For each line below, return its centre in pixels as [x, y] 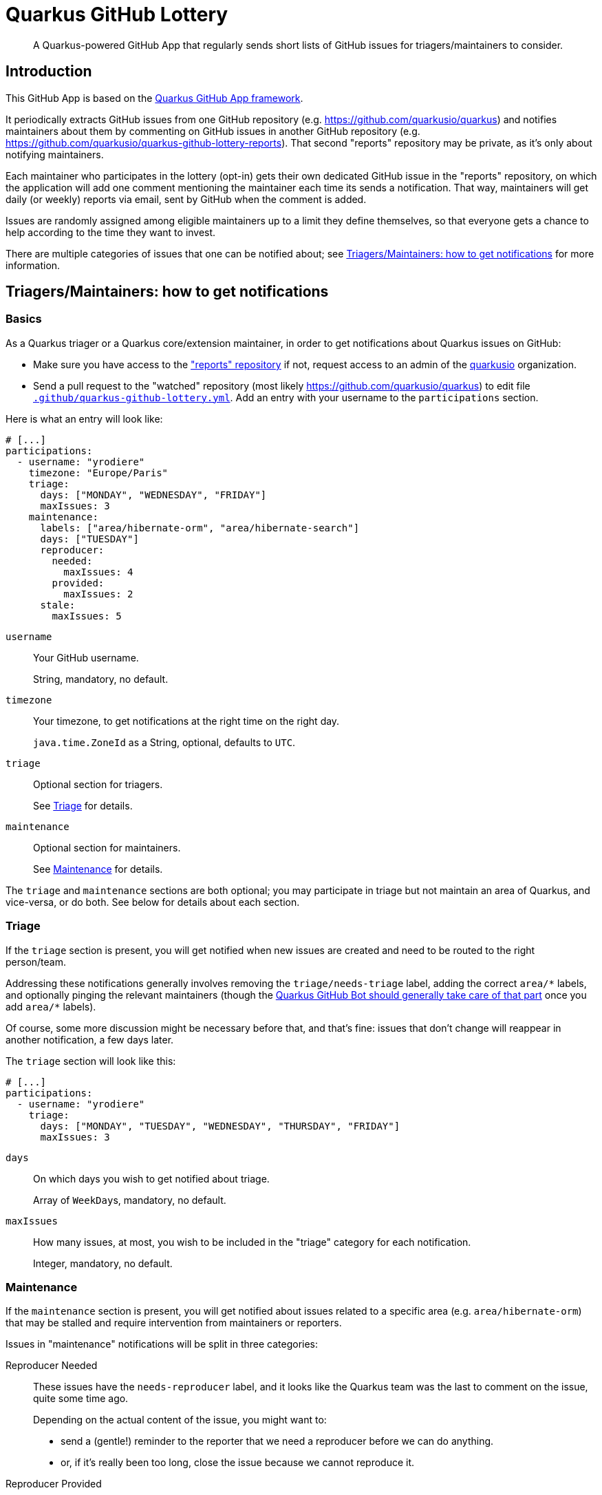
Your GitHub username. [86, 657]
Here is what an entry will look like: [84, 418]
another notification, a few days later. [90, 1039]
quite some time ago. [81, 1399]
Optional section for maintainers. [107, 847]
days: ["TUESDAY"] [89, 539]
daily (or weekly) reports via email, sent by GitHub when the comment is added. [186, 199]
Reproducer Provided [54, 1484]
